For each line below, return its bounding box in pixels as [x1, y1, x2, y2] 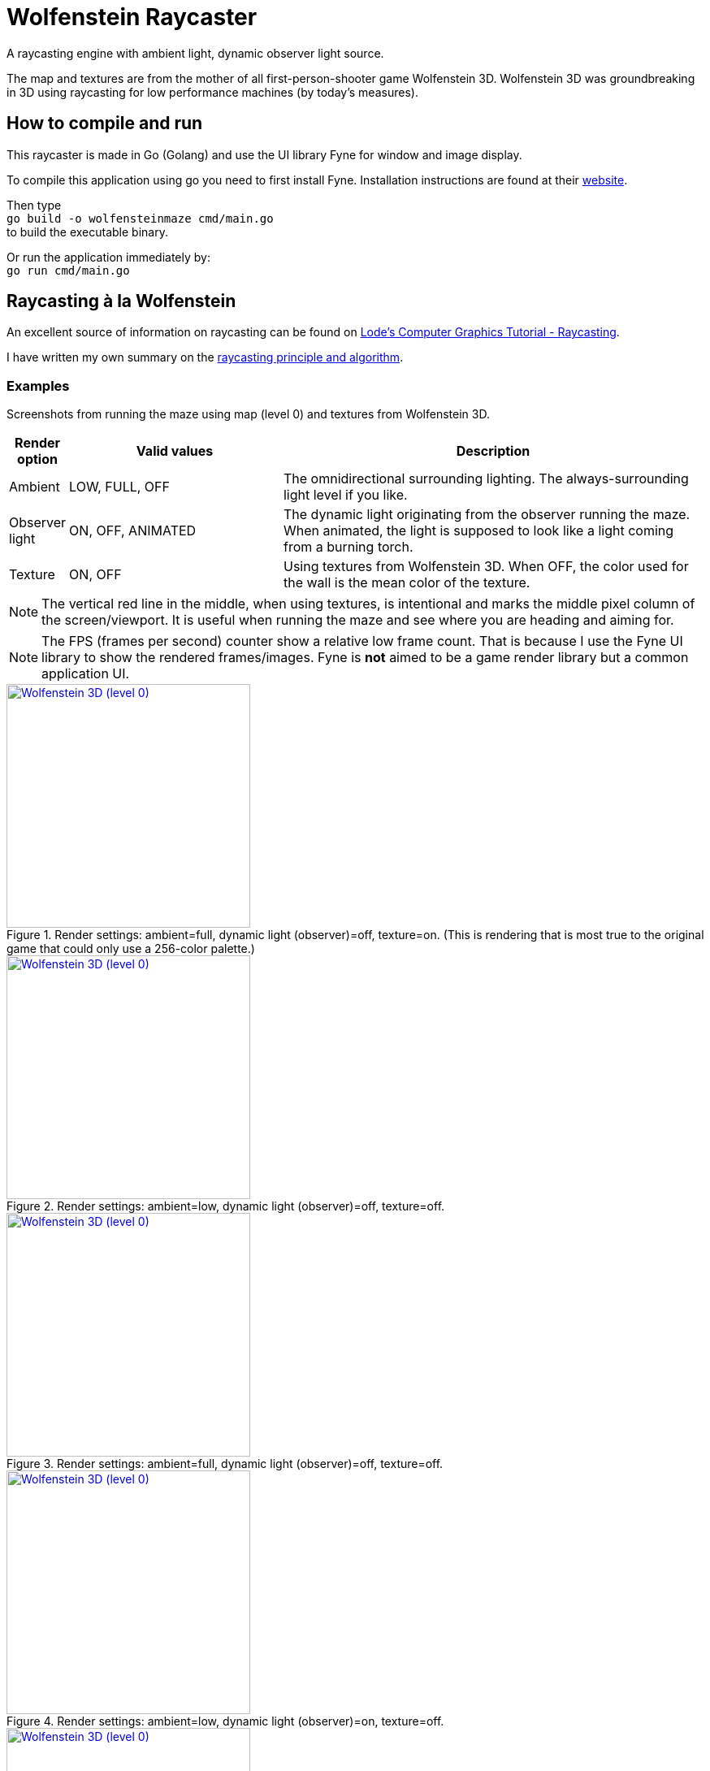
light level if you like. [283, 487, 408, 504]
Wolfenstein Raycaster [6, 3, 258, 31]
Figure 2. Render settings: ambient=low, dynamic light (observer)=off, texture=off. [6, 1199, 445, 1214]
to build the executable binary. [6, 224, 168, 239]
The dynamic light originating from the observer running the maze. [283, 506, 691, 523]
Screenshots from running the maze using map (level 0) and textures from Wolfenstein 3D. [6, 407, 490, 422]
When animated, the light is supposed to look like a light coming [283, 522, 674, 539]
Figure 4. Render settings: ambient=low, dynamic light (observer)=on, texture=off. [6, 1714, 444, 1729]
